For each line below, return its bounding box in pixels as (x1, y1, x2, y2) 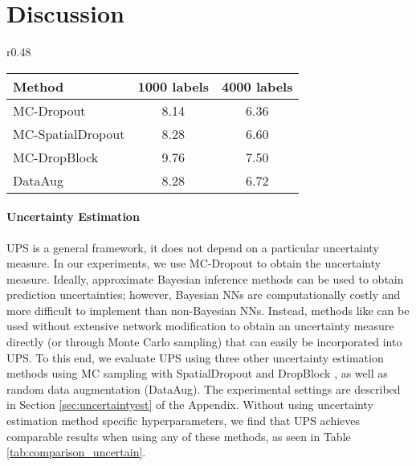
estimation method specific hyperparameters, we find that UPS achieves (6, 412, 361, 429)
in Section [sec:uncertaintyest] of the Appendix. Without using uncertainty (6, 396, 373, 413)
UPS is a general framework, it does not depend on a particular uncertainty (6, 239, 379, 255)
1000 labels (137, 76, 209, 96)
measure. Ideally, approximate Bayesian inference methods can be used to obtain (6, 270, 404, 287)
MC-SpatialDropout (13, 124, 125, 143)
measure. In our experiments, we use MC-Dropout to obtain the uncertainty (6, 255, 381, 272)
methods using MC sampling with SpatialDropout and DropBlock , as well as (6, 365, 388, 382)
